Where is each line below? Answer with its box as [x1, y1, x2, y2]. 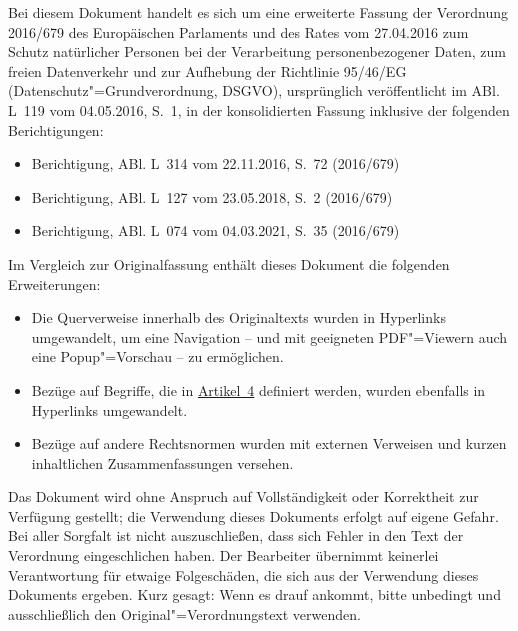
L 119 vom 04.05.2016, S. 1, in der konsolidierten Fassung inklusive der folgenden [8, 99, 510, 120]
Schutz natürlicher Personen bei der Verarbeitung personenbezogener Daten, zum [8, 41, 506, 62]
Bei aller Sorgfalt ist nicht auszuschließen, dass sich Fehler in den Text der [8, 525, 464, 546]
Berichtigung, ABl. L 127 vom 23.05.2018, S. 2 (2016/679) [31, 186, 393, 207]
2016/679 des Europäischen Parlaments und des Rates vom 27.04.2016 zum [8, 21, 469, 42]
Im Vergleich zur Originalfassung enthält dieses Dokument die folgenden [8, 253, 450, 274]
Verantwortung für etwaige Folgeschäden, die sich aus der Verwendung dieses [8, 564, 479, 585]
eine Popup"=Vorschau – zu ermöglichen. [31, 346, 284, 367]
